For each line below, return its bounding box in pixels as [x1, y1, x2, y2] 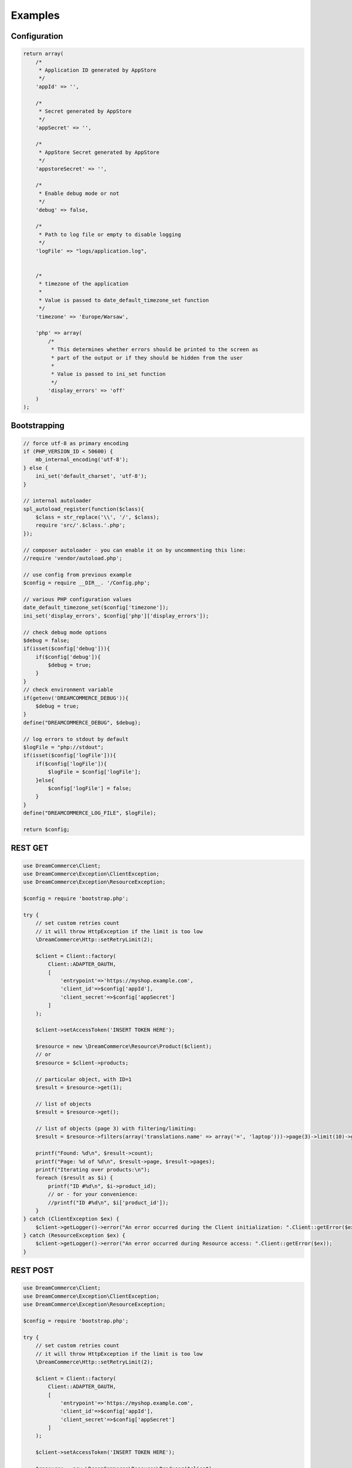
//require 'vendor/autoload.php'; [23, 555, 123, 562]
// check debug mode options [23, 629, 107, 635]
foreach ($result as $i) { [35, 1174, 114, 1181]
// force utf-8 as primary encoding [23, 440, 129, 446]
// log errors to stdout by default [23, 736, 129, 742]
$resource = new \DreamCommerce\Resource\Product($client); [35, 1043, 212, 1050]
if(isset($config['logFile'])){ [23, 752, 117, 759]
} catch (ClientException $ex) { [23, 1216, 120, 1223]
